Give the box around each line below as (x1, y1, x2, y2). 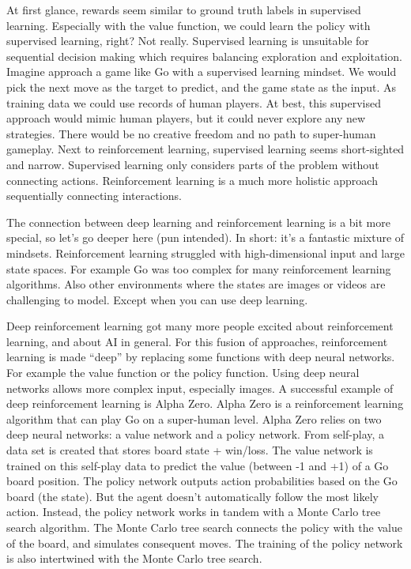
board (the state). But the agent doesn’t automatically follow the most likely (6, 488, 379, 504)
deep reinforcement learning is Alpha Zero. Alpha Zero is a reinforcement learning (6, 395, 404, 412)
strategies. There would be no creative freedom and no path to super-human (6, 125, 376, 141)
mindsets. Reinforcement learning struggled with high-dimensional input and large (6, 244, 405, 261)
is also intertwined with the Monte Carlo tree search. (6, 550, 262, 567)
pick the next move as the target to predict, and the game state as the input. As (6, 78, 397, 95)
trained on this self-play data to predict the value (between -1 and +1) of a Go (6, 457, 389, 473)
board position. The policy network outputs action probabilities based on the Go (6, 473, 398, 489)
